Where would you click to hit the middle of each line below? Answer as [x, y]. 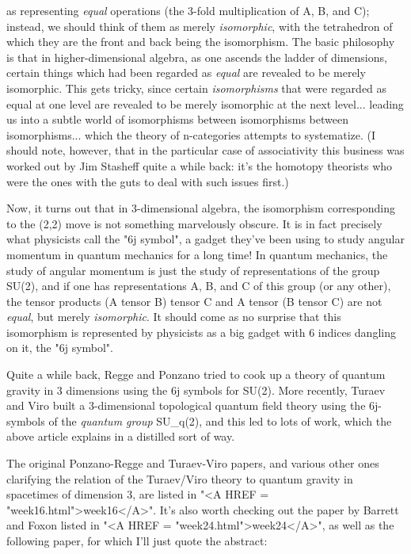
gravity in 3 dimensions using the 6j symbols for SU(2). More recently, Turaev [196, 390]
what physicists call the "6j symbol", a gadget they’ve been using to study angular [205, 239]
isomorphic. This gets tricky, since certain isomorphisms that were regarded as [197, 88]
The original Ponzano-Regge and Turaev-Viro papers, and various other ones [193, 463]
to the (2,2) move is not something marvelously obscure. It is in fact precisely [194, 223]
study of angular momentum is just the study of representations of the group [193, 270]
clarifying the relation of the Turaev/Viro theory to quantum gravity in [180, 478]
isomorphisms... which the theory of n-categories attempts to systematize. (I [191, 134]
